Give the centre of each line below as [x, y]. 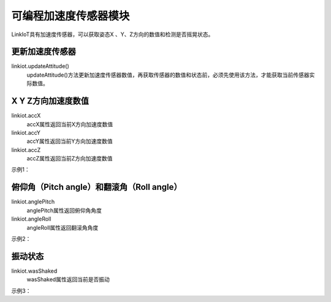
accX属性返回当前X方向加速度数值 [70, 124]
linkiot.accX [26, 116]
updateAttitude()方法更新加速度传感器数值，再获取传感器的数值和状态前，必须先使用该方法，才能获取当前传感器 [168, 75]
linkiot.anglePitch [33, 202]
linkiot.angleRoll [31, 219]
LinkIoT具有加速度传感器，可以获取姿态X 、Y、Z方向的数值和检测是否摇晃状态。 [112, 34]
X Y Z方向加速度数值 [50, 101]
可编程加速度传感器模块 [70, 16]
